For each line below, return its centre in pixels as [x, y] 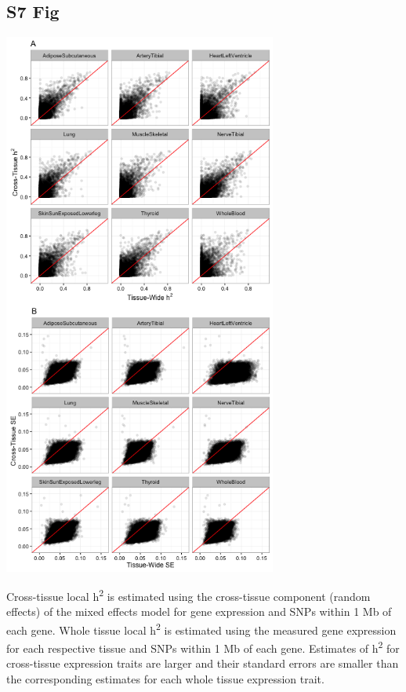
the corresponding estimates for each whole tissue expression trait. [165, 679]
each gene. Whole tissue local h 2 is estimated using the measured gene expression [201, 628]
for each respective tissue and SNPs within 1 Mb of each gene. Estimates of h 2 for [203, 647]
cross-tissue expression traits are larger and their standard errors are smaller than [203, 663]
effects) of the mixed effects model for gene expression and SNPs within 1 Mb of [199, 611]
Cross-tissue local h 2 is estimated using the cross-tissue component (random [188, 595]
